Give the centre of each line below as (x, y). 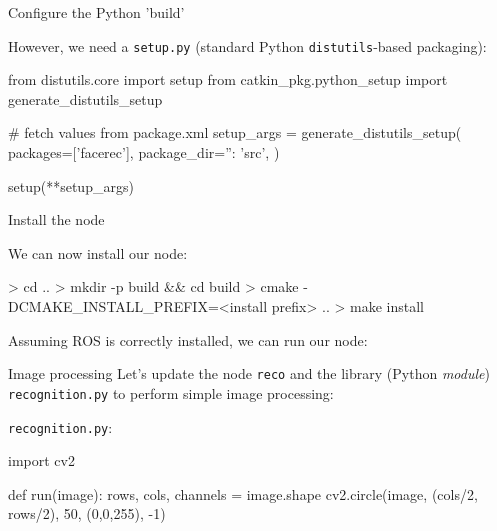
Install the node (56, 219)
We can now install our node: (98, 252)
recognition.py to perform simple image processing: (171, 392)
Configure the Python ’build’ (96, 12)
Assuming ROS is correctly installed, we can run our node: (188, 339)
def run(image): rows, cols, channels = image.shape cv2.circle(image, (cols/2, (243, 493)
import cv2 (41, 460)
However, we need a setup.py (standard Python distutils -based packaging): (247, 45)
